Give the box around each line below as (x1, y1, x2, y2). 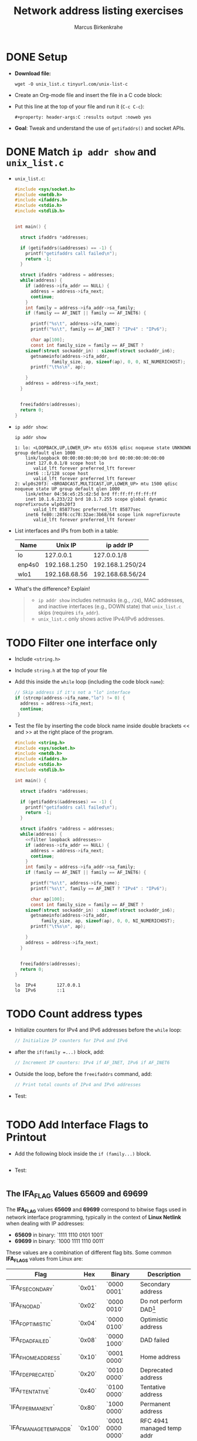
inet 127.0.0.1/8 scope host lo (25, 460, 104, 467)
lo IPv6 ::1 (14, 987, 65, 994)
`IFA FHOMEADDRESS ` (9, 1352, 62, 1362)
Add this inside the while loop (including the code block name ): (14, 678, 165, 685)
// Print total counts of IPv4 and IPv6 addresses (14, 1082, 141, 1088)
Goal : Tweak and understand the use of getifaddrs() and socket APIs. (14, 125, 186, 132)
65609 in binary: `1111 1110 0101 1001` (14, 1231, 104, 1238)
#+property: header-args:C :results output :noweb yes (14, 114, 152, 120)
